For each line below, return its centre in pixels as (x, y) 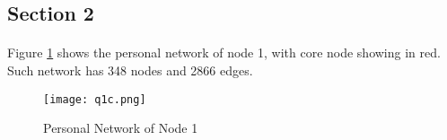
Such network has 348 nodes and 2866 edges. (130, 70)
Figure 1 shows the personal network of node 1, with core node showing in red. (224, 52)
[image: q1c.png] (95, 99)
